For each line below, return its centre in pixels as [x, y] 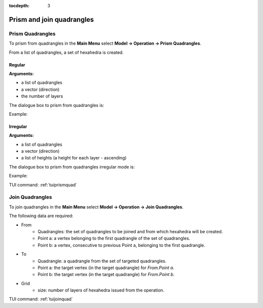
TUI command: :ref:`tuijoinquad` [41, 299]
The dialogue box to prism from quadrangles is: [56, 105]
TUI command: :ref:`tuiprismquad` [43, 185]
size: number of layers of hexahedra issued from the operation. [101, 290]
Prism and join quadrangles [52, 19]
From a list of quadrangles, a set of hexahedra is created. [66, 52]
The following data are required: [41, 216]
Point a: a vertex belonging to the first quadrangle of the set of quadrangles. [114, 239]
